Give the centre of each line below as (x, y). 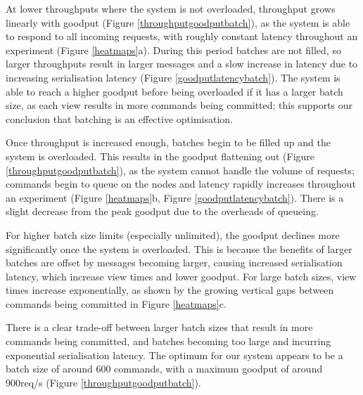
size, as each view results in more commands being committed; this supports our (179, 105)
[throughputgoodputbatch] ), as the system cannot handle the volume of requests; (180, 170)
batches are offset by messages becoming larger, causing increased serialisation (174, 263)
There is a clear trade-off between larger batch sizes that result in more (159, 327)
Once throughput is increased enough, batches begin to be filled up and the (168, 142)
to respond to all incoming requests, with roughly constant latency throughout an (182, 36)
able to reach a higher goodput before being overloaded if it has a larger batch (174, 91)
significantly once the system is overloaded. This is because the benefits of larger (179, 248)
